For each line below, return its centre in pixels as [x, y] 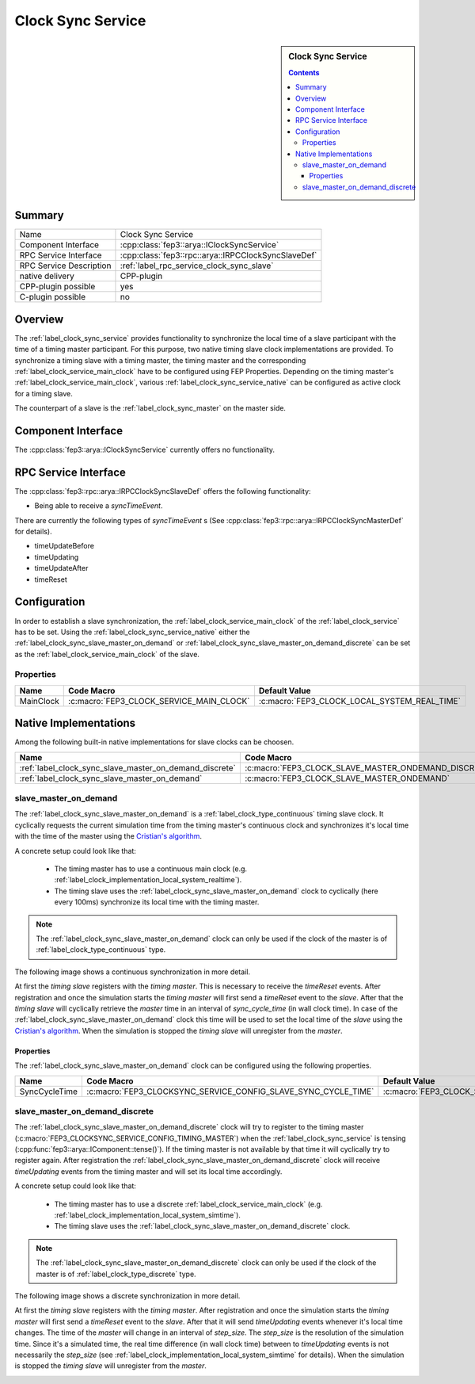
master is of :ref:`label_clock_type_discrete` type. [116, 1274]
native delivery [47, 276]
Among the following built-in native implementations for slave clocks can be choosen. [154, 742]
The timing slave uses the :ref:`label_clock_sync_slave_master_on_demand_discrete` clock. [202, 1226]
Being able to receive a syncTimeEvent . [99, 506]
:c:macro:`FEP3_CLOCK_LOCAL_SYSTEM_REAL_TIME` [359, 701]
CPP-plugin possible [57, 287]
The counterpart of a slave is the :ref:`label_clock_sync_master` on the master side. [150, 408]
